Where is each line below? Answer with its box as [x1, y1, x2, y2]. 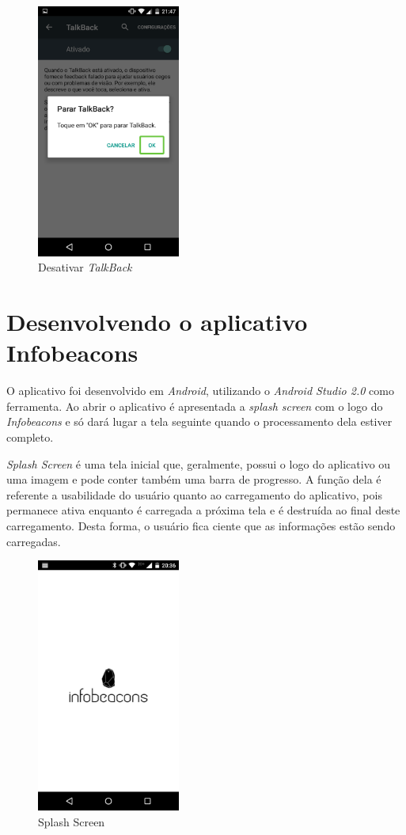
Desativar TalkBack [38, 259, 132, 275]
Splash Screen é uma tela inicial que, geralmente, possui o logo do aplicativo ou [6, 455, 391, 472]
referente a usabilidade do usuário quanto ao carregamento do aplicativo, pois [6, 486, 382, 503]
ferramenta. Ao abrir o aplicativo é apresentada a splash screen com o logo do [6, 397, 383, 414]
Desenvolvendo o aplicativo [6, 306, 308, 338]
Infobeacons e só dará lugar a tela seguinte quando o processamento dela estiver [6, 413, 393, 430]
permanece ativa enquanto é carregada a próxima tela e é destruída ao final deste [6, 502, 400, 518]
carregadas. [6, 533, 61, 549]
